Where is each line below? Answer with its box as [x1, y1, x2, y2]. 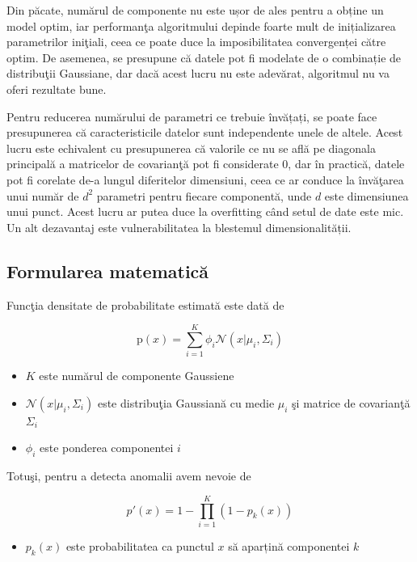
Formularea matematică [6, 258, 209, 283]
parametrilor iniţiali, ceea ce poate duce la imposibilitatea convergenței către [6, 33, 386, 50]
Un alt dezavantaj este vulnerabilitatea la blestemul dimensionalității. [6, 218, 352, 235]
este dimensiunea [324, 187, 409, 204]
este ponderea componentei [39, 439, 174, 456]
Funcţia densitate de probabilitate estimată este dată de [6, 296, 284, 313]
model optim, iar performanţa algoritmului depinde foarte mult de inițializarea [6, 17, 396, 34]
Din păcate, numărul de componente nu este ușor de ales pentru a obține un [6, 2, 384, 18]
